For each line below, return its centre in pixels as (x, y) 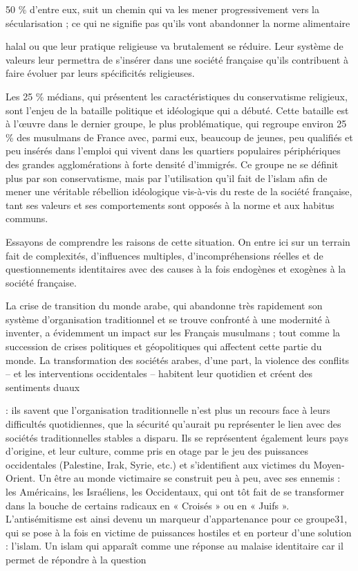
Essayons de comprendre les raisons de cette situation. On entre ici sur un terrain (178, 241)
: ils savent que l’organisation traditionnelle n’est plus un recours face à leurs (168, 410)
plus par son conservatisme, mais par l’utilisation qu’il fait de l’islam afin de (167, 178)
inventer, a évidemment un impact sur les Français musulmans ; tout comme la (173, 333)
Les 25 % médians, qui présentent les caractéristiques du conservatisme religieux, (177, 96)
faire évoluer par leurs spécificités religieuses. (100, 73)
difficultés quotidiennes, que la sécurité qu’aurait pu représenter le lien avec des (173, 424)
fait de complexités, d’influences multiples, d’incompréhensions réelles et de (164, 255)
